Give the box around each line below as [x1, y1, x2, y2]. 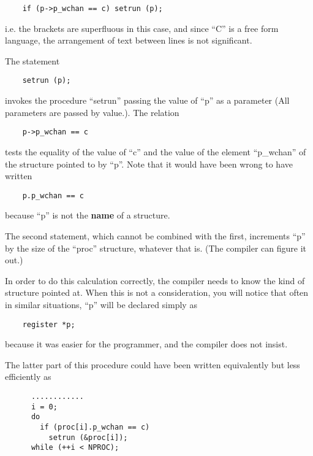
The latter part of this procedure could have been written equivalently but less [5, 358, 300, 371]
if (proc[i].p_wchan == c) [40, 422, 150, 431]
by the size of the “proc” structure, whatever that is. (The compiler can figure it [5, 241, 306, 254]
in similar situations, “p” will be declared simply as [5, 298, 197, 311]
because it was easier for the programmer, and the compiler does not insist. [5, 338, 288, 350]
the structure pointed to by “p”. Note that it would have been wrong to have [5, 157, 293, 170]
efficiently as [5, 370, 51, 383]
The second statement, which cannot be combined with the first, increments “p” [5, 229, 306, 242]
